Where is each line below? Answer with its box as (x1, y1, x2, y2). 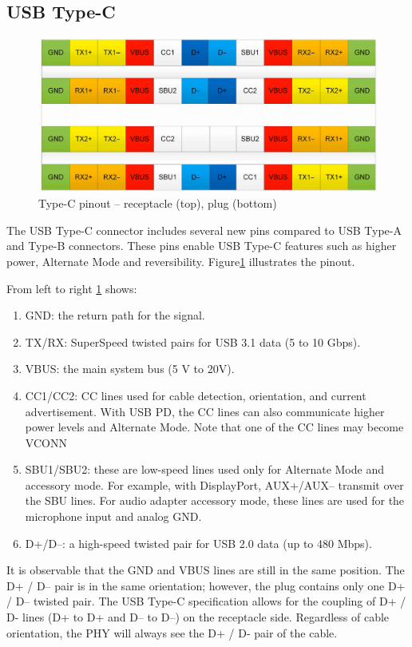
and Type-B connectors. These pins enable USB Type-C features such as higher (6, 237, 397, 254)
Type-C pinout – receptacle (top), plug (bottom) (38, 195, 277, 212)
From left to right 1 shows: (6, 280, 137, 296)
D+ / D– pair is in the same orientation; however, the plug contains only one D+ (6, 577, 406, 593)
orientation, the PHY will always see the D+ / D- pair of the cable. (6, 624, 338, 641)
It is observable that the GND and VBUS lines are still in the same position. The (6, 562, 405, 578)
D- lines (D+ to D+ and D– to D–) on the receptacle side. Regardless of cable (6, 609, 390, 625)
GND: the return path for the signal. (25, 307, 205, 323)
